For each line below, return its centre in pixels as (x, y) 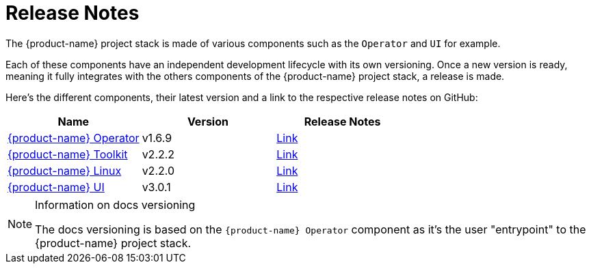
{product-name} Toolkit (68, 154)
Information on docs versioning (115, 204)
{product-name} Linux (65, 170)
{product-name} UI (56, 187)
